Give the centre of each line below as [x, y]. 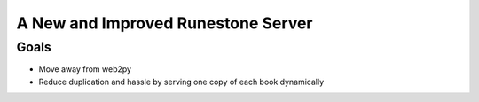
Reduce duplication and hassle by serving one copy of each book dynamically [181, 82]
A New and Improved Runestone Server [165, 23]
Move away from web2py [85, 69]
